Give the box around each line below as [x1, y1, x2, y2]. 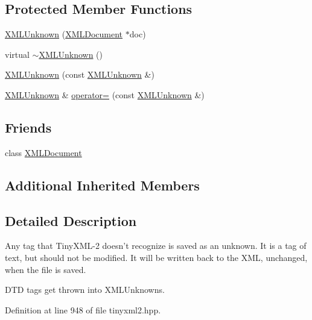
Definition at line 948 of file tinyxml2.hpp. [5, 303, 161, 316]
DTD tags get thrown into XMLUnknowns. [5, 283, 165, 296]
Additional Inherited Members [5, 175, 200, 194]
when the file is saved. [5, 263, 86, 275]
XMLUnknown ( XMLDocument [5, 28, 123, 40]
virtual [5, 48, 30, 60]
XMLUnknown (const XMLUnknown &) [5, 68, 154, 81]
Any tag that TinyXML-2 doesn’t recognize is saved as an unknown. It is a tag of [5, 239, 307, 252]
